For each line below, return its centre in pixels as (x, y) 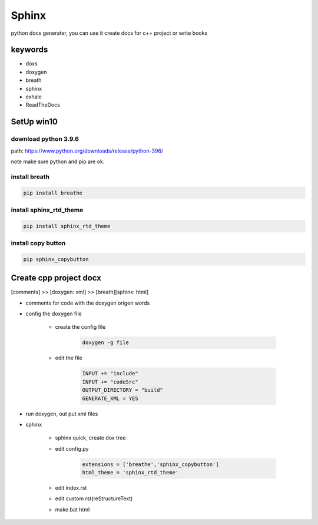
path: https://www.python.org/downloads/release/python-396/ (87, 151)
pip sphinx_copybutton (56, 259)
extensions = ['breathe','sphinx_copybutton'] (150, 464)
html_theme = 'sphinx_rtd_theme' (130, 473)
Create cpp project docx (56, 278)
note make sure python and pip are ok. (58, 161)
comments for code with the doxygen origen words (88, 303)
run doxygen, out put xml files (62, 414)
